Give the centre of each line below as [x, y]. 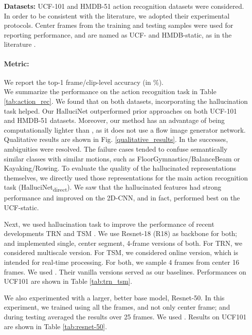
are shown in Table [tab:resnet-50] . [55, 326]
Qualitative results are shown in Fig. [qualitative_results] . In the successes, [116, 139]
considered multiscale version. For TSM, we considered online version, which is [121, 252]
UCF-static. [21, 207]
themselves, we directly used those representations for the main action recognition [126, 177]
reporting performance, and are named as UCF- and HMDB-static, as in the [118, 34]
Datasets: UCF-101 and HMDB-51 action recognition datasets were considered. [124, 6]
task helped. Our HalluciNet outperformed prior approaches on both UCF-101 [120, 110]
